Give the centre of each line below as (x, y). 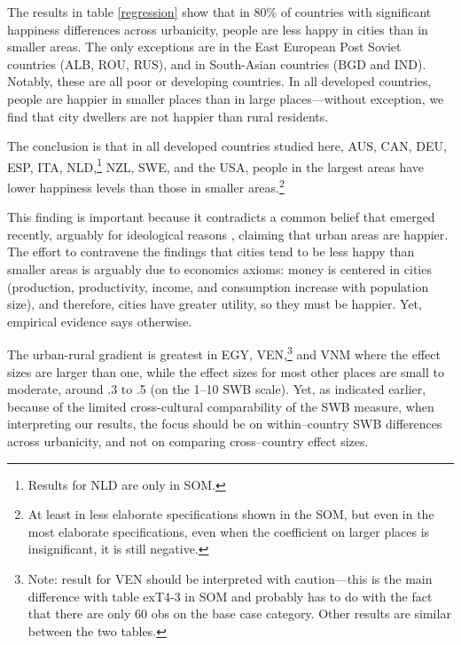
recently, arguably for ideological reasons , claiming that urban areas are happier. (228, 234)
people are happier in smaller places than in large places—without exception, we (226, 98)
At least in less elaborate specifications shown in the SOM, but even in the (231, 514)
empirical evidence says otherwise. (100, 321)
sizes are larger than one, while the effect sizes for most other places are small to (226, 371)
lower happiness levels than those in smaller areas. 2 (146, 186)
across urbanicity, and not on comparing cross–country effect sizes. (188, 441)
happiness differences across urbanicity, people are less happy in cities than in (218, 29)
